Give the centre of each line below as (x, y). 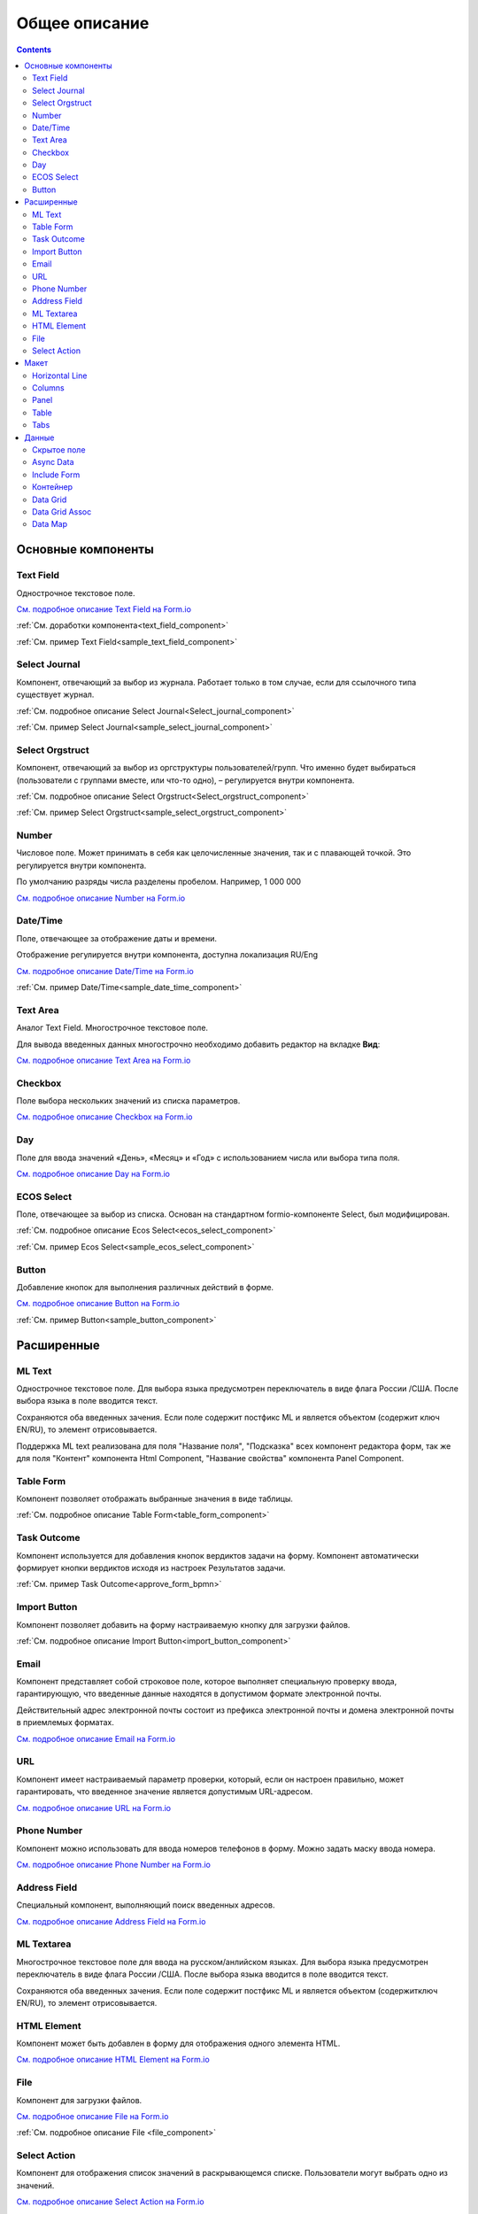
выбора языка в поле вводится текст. (87, 1401)
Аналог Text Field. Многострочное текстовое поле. (112, 1028)
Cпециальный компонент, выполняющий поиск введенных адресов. (146, 1905)
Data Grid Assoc (62, 512)
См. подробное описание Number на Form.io (101, 898)
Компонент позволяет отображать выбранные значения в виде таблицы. (155, 1499)
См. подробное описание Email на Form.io (96, 1738)
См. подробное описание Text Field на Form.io (104, 609)
